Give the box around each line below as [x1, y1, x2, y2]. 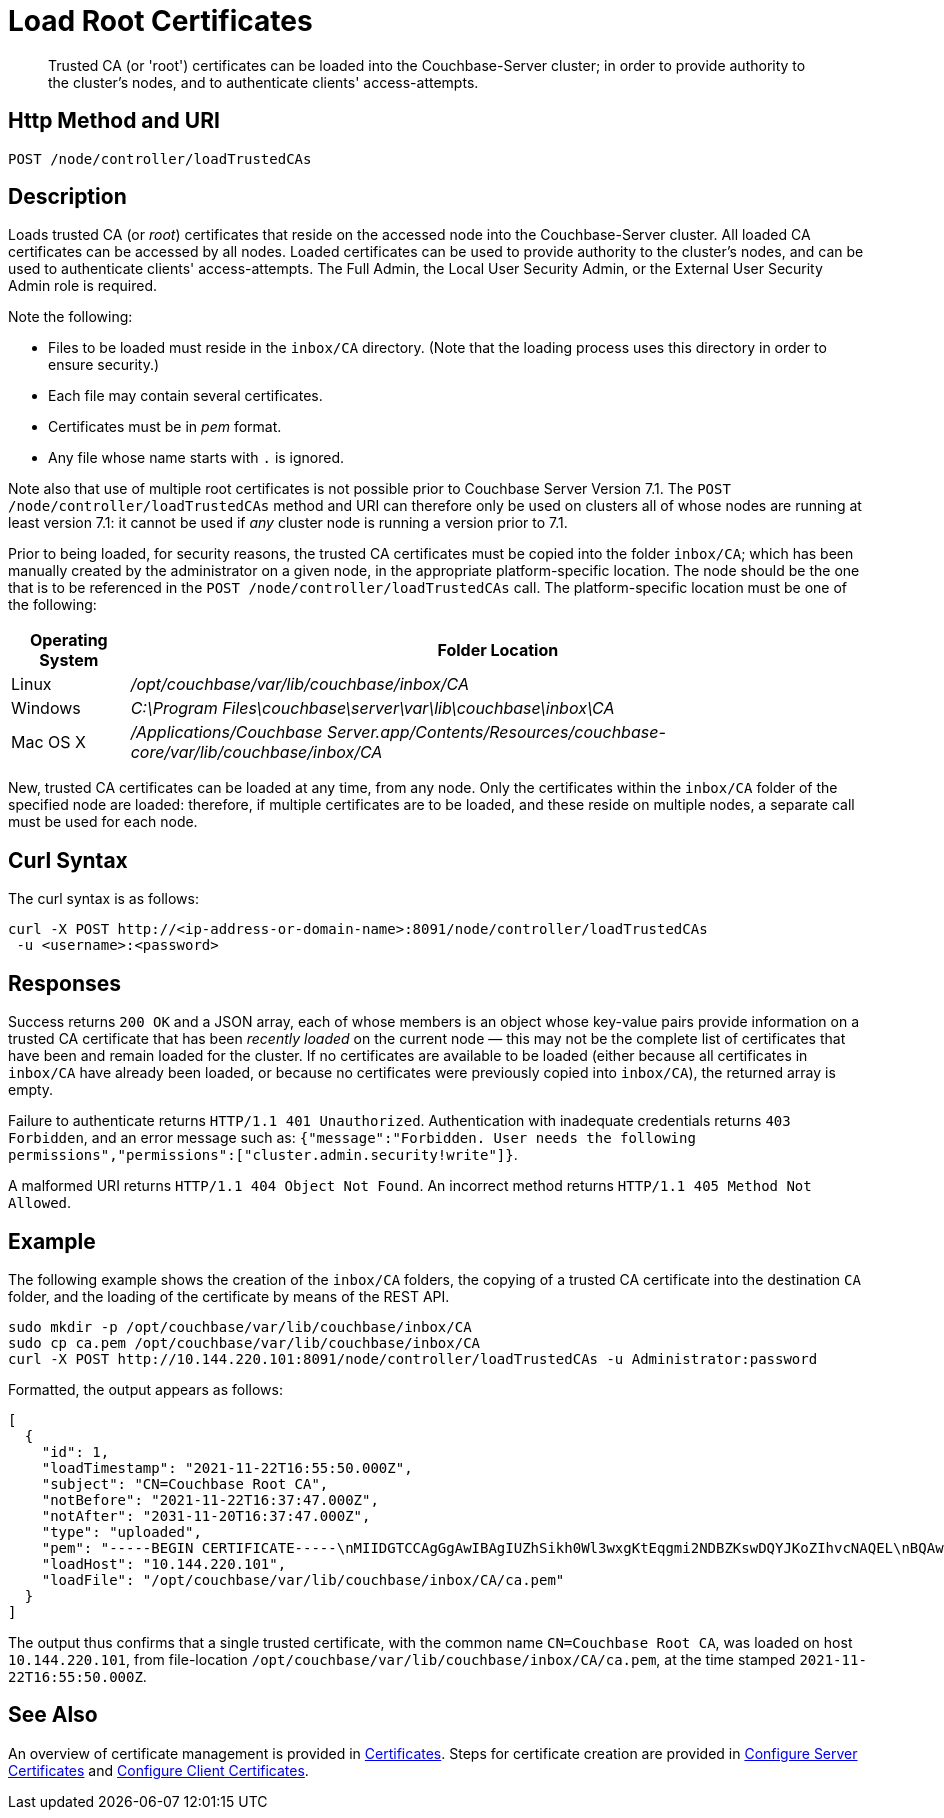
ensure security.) [48, 356, 160, 374]
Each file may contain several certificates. [48, 387, 323, 405]
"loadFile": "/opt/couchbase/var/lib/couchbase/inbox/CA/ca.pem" [41, 1571, 565, 1588]
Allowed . [8, 1194, 72, 1212]
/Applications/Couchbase [130, 722, 323, 743]
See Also [8, 1702, 98, 1728]
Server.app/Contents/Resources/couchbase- [326, 722, 666, 743]
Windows [11, 698, 81, 719]
